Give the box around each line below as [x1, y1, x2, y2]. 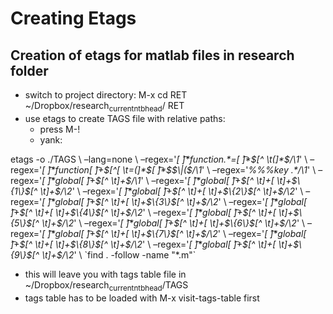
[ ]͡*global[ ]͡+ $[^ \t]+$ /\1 [41, 174, 142, 186]
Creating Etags [10, 7, 137, 30]
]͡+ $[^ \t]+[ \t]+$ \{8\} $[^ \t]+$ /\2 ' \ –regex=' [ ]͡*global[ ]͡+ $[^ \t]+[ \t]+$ [10, 238, 300, 250]
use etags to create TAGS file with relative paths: [24, 112, 226, 124]
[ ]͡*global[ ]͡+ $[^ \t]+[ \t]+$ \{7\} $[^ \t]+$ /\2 [41, 227, 218, 239]
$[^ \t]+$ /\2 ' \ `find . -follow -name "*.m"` [26, 248, 197, 261]
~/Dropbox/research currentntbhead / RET [24, 100, 185, 114]
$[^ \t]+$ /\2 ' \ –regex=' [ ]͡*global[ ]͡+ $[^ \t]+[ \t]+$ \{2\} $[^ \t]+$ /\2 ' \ [24, 185, 304, 197]
